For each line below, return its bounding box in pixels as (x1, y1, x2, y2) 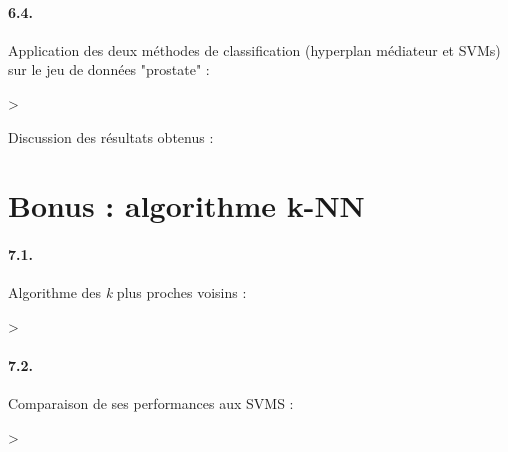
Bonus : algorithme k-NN (8, 185, 365, 226)
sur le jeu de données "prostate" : (8, 59, 210, 80)
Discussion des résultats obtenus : (8, 126, 214, 147)
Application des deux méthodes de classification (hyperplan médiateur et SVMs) (8, 39, 501, 60)
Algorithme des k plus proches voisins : (8, 282, 247, 303)
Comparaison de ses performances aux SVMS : (8, 393, 294, 414)
